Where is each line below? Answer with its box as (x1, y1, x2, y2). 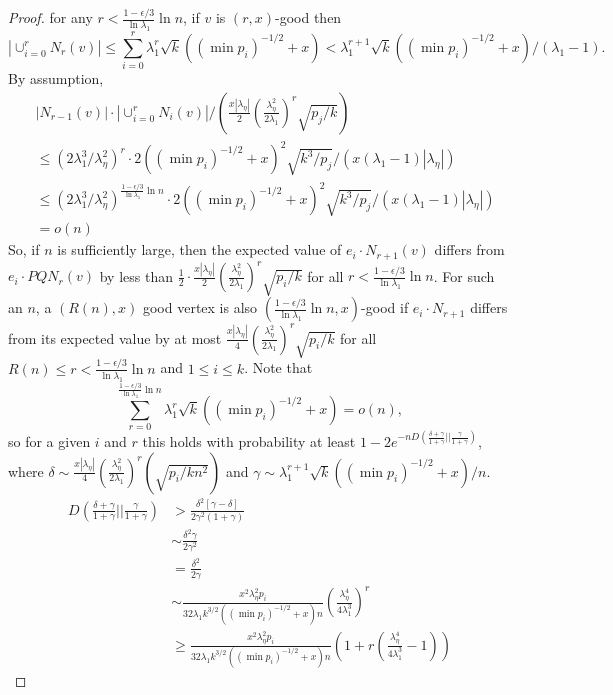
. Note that (244, 357, 313, 378)
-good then (275, 7, 342, 28)
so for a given (8, 430, 91, 451)
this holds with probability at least (142, 430, 356, 451)
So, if (8, 239, 40, 260)
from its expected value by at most (8, 327, 222, 348)
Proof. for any (8, 7, 93, 28)
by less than (99, 265, 173, 286)
